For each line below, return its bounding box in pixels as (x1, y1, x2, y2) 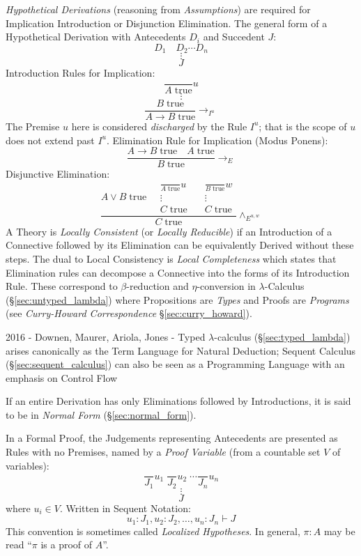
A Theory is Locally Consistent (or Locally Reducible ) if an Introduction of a (6, 224, 332, 238)
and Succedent (203, 29, 265, 44)
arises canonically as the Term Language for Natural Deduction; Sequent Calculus (6, 343, 356, 357)
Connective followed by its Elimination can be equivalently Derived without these (6, 238, 354, 252)
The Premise (6, 118, 60, 133)
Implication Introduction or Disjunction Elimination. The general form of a (6, 15, 328, 30)
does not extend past (6, 132, 95, 147)
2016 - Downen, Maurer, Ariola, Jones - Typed (6, 329, 206, 343)
